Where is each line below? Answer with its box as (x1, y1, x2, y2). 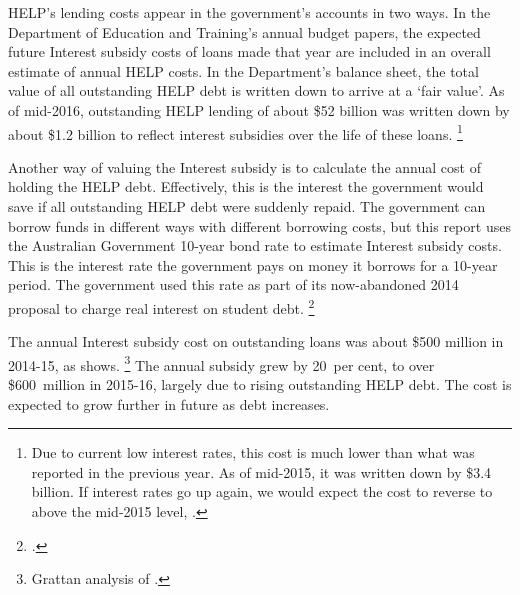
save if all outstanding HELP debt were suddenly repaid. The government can (8, 196, 486, 216)
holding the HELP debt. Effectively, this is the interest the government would (8, 176, 484, 197)
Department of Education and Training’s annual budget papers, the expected (8, 21, 481, 42)
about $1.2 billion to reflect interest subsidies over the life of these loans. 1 (8, 120, 463, 144)
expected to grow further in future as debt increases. (8, 393, 330, 414)
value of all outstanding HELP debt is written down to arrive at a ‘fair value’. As (8, 80, 505, 101)
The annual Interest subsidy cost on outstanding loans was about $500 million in (8, 331, 504, 352)
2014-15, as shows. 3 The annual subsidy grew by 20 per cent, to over (8, 351, 435, 375)
